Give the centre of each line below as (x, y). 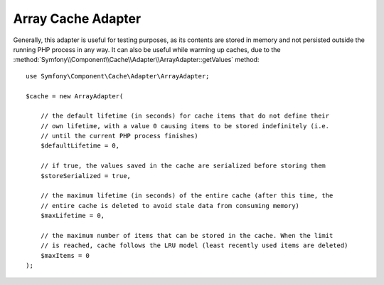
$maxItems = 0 (65, 255)
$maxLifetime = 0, (73, 216)
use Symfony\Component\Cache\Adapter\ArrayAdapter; (118, 76)
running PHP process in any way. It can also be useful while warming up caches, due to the (147, 49)
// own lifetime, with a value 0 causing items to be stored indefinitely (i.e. (185, 126)
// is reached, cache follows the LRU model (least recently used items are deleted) (194, 245)
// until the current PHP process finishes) (119, 136)
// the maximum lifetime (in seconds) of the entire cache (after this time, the (187, 196)
